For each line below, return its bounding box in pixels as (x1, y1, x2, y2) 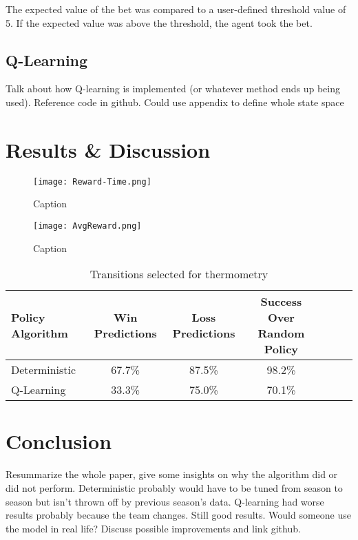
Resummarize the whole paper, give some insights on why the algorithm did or (6, 467, 338, 481)
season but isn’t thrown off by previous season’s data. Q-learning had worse (6, 494, 324, 508)
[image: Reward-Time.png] (33, 176, 151, 187)
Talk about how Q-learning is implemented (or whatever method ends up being (6, 81, 341, 96)
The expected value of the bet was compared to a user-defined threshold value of (6, 2, 346, 16)
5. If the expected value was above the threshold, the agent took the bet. (6, 15, 313, 30)
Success (260, 293, 302, 310)
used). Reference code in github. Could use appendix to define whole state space (6, 94, 344, 109)
